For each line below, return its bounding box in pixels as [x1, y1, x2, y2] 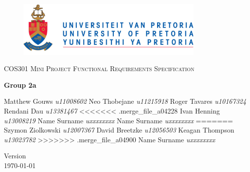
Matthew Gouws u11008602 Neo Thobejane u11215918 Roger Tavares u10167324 [4, 96, 247, 106]
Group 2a [4, 79, 36, 90]
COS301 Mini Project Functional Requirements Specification [4, 63, 195, 74]
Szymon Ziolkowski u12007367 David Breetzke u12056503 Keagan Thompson [4, 125, 234, 135]
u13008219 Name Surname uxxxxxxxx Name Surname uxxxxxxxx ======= [4, 115, 233, 125]
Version [4, 151, 26, 161]
